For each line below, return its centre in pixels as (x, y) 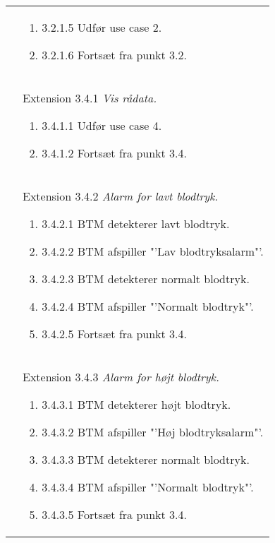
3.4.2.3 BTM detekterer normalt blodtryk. (146, 279)
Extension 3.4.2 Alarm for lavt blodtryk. (121, 196)
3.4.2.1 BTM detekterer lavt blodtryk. (136, 223)
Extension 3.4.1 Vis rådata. (90, 98)
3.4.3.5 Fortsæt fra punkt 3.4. (114, 514)
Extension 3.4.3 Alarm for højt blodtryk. (121, 377)
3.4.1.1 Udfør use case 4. (102, 125)
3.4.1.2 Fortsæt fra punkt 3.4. (114, 153)
